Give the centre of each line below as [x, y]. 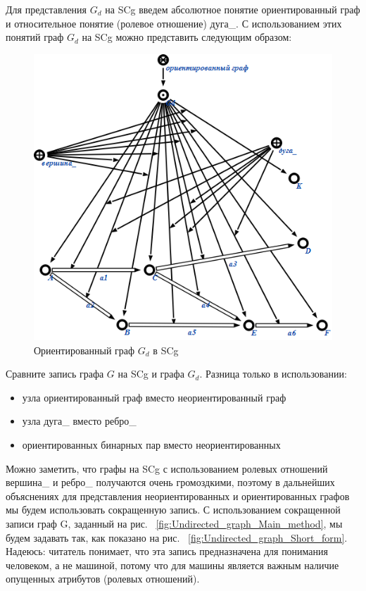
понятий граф [35, 37]
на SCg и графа [151, 374]
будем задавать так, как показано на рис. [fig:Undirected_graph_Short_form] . [177, 537]
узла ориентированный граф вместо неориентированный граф [154, 397]
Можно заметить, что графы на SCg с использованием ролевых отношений [167, 468]
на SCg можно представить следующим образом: [187, 37]
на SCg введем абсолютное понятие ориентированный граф [233, 9]
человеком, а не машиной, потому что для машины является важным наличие [172, 565]
